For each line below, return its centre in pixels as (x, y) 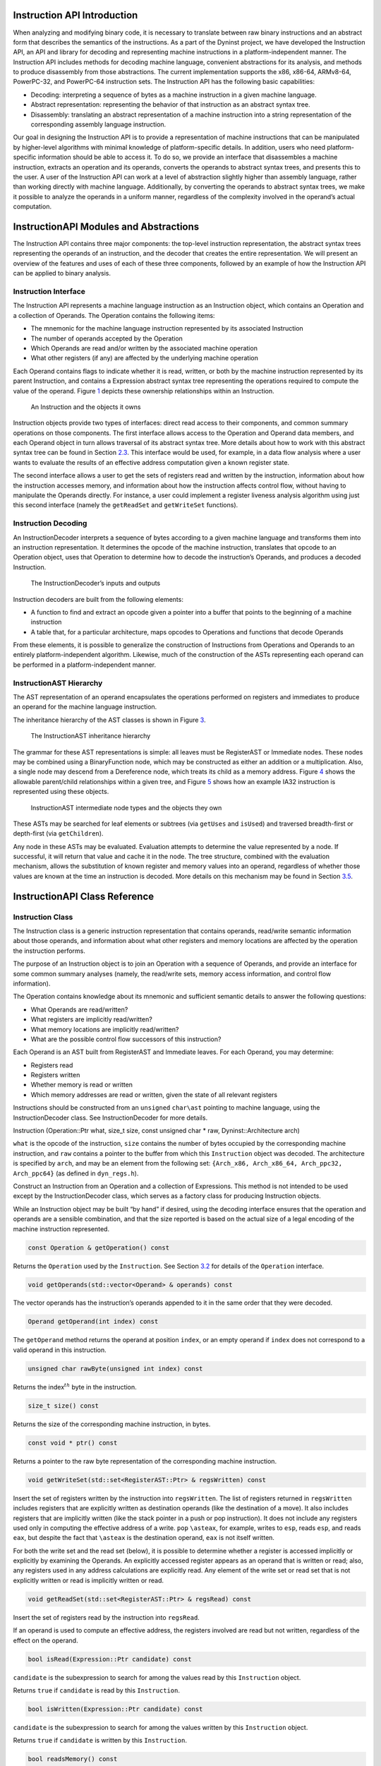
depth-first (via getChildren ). (58, 834)
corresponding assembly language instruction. (98, 124)
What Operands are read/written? (79, 1009)
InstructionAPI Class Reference (84, 896)
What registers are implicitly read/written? (92, 1019)
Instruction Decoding (50, 523)
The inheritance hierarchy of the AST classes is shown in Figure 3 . (109, 720)
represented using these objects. (61, 792)
